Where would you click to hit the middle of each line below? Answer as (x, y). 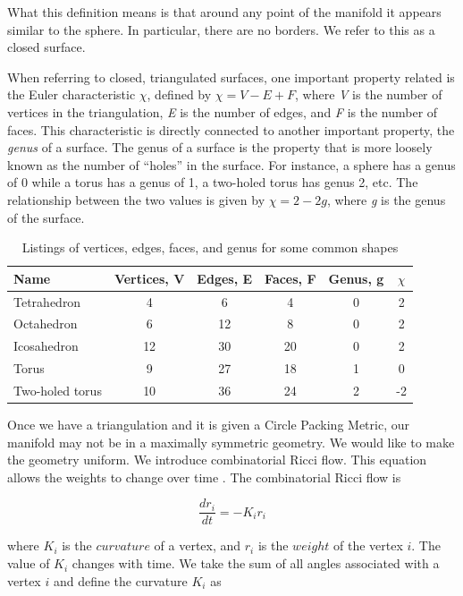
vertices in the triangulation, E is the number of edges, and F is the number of (223, 111)
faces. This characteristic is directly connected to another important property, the (231, 129)
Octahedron (46, 324)
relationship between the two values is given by (136, 199)
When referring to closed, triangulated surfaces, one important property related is (231, 77)
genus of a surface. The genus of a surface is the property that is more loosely (220, 147)
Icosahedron (46, 346)
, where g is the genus (386, 199)
